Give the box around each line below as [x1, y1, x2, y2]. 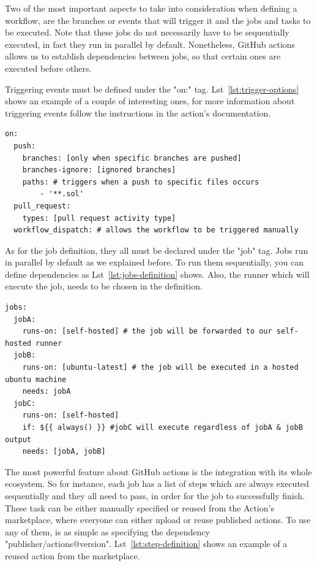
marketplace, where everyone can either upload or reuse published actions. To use [5, 513, 311, 526]
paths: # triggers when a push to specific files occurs [22, 177, 259, 186]
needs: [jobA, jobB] [22, 447, 106, 456]
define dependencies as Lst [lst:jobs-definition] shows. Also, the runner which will [5, 267, 310, 280]
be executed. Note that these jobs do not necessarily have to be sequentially [5, 26, 289, 39]
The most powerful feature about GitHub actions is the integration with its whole [5, 465, 312, 478]
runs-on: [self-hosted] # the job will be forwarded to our [22, 327, 272, 336]
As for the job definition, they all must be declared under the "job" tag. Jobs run [5, 243, 308, 256]
